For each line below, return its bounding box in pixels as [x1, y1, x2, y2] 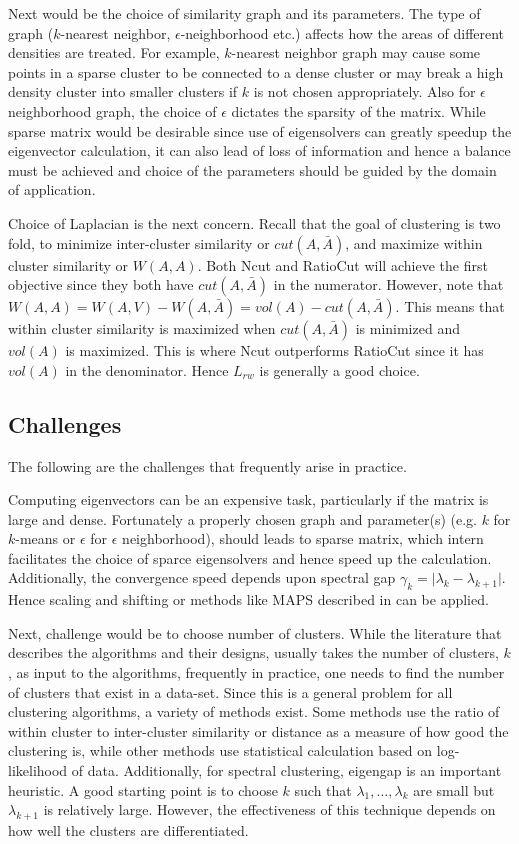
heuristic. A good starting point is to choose [8, 779, 278, 800]
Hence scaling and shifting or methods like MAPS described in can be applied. [8, 589, 489, 610]
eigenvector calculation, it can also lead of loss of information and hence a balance [8, 140, 511, 161]
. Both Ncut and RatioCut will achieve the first [197, 254, 488, 275]
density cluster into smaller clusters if [8, 81, 238, 102]
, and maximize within [345, 232, 483, 253]
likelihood [8, 760, 68, 781]
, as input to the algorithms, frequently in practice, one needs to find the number [8, 662, 505, 683]
